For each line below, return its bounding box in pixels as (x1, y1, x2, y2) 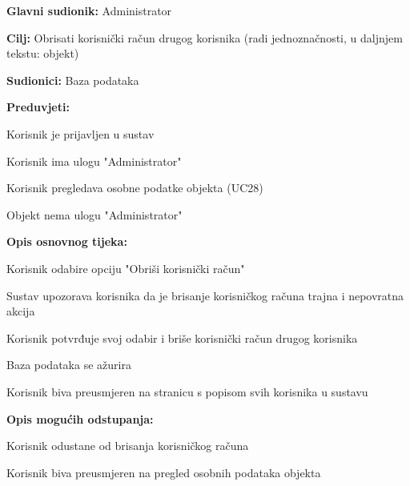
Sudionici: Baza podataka (6, 71, 139, 88)
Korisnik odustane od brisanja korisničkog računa (6, 437, 249, 454)
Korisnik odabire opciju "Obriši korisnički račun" (6, 259, 245, 276)
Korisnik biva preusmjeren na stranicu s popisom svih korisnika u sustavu (6, 383, 368, 400)
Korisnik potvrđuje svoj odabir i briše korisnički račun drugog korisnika (6, 329, 358, 346)
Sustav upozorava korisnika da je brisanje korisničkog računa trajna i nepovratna (6, 287, 404, 303)
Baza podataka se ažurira (6, 356, 131, 373)
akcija (6, 303, 35, 319)
